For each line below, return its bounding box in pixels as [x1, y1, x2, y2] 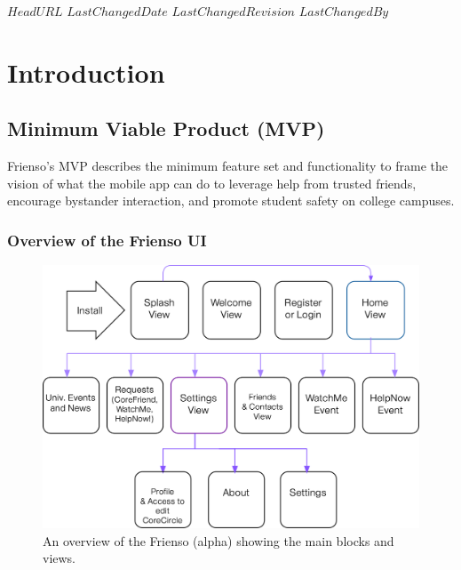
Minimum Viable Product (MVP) [7, 115, 325, 142]
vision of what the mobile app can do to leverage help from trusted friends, [7, 173, 417, 192]
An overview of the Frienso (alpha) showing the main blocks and [43, 531, 394, 550]
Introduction [7, 53, 165, 90]
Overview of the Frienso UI [7, 229, 207, 251]
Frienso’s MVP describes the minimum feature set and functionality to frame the [7, 157, 448, 175]
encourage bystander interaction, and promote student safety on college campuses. [7, 191, 455, 210]
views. [43, 549, 76, 567]
